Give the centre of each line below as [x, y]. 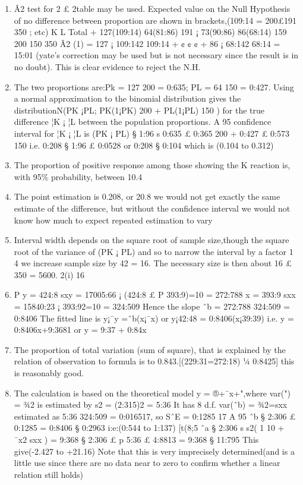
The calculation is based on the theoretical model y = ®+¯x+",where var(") [152, 393]
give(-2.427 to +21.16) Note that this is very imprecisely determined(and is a [154, 451]
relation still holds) [48, 474]
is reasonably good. [49, 373]
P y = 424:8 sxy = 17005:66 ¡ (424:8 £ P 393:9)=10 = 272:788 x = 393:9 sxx [155, 295]
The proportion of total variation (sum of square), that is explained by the [150, 349]
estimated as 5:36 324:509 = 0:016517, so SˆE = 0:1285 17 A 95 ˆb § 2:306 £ [155, 416]
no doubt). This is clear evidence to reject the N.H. [107, 66]
